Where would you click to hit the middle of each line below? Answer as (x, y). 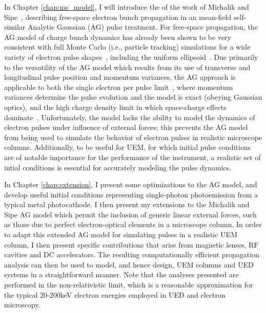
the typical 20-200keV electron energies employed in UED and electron (115, 294)
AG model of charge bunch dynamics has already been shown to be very (118, 37)
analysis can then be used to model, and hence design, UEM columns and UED (129, 264)
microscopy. (22, 305)
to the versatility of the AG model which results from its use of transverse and (127, 67)
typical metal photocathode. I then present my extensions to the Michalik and (127, 204)
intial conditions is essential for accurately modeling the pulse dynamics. (118, 167)
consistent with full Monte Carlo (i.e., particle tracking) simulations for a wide (127, 47)
